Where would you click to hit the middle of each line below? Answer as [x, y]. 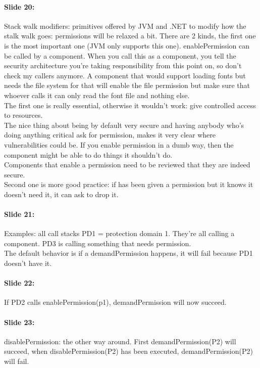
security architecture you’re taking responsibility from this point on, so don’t [123, 65]
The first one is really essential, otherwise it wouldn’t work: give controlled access [130, 105]
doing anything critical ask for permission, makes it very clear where [110, 135]
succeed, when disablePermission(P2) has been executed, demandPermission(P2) [128, 351]
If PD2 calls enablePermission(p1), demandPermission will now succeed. [115, 302]
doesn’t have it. [28, 263]
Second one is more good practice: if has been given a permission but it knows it [129, 184]
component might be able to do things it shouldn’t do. [88, 154]
